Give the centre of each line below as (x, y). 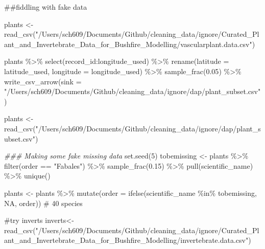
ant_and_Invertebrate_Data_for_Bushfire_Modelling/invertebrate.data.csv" (126, 240)
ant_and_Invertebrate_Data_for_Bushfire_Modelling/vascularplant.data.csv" (128, 44)
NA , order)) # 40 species (43, 203)
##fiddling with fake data (46, 7)
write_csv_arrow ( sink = (43, 81)
